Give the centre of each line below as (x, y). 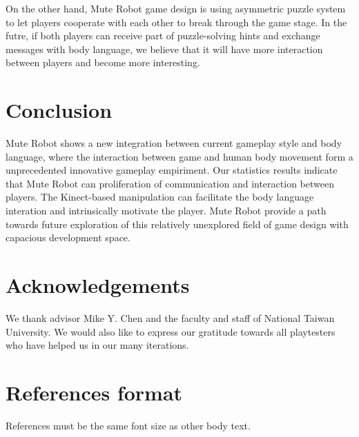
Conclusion (59, 110)
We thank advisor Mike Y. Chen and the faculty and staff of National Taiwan (170, 317)
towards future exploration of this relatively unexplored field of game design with (177, 224)
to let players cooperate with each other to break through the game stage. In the (176, 22)
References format (94, 392)
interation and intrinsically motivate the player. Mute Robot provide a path (166, 211)
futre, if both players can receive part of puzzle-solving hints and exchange (163, 35)
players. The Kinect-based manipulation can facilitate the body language (160, 197)
